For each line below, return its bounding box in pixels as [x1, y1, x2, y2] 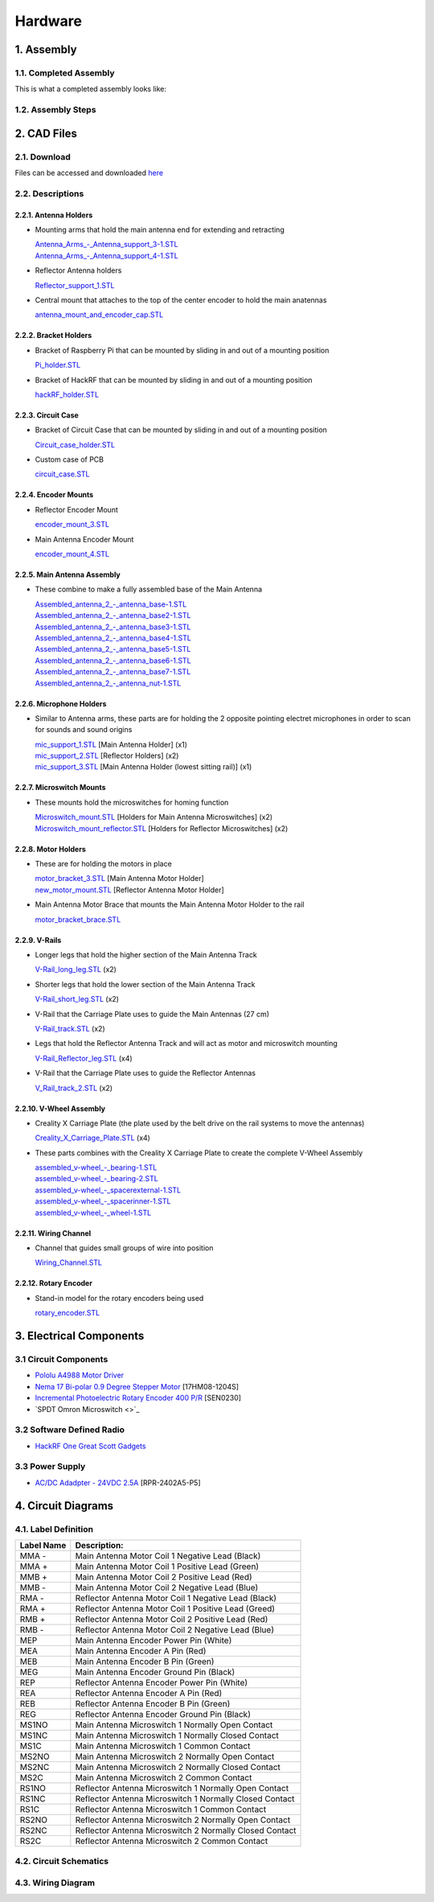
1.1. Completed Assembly [14, 67, 116, 78]
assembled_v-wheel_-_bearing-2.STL [35, 1174, 158, 1184]
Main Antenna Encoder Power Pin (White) [75, 1634, 232, 1645]
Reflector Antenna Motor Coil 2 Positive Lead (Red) [75, 1613, 268, 1624]
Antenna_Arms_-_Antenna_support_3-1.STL [35, 240, 178, 249]
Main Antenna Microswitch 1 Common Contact [75, 1740, 251, 1752]
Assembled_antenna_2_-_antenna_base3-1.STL [35, 622, 192, 632]
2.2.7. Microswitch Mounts [14, 783, 106, 792]
